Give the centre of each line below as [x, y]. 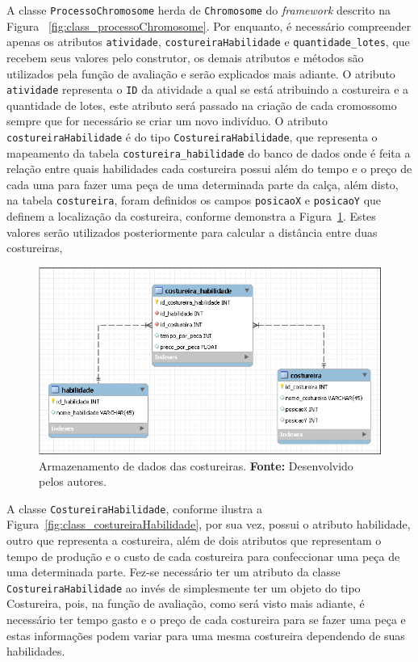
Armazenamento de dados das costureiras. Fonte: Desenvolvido [196, 465]
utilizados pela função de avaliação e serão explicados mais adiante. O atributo [201, 73]
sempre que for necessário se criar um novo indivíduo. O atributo [167, 121]
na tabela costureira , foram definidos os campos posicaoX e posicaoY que [194, 200]
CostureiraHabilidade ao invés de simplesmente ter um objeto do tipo [184, 587]
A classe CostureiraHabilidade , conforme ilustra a [134, 508]
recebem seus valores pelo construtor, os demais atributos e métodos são [185, 57]
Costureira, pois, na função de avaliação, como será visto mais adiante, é [186, 603]
